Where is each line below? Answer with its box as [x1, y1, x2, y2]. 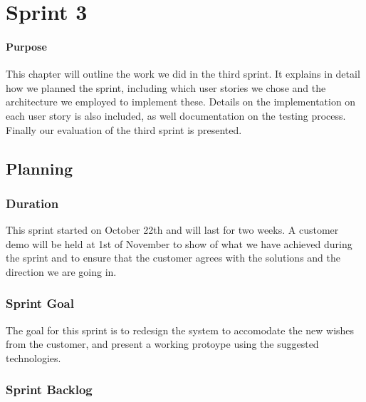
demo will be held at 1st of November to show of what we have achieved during [6, 236, 352, 251]
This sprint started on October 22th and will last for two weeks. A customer [6, 222, 339, 237]
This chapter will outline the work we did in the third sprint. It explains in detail [6, 66, 360, 81]
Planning [6, 157, 73, 179]
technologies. [6, 350, 61, 365]
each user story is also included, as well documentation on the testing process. [6, 108, 346, 123]
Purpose [6, 38, 47, 53]
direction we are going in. [6, 264, 117, 279]
